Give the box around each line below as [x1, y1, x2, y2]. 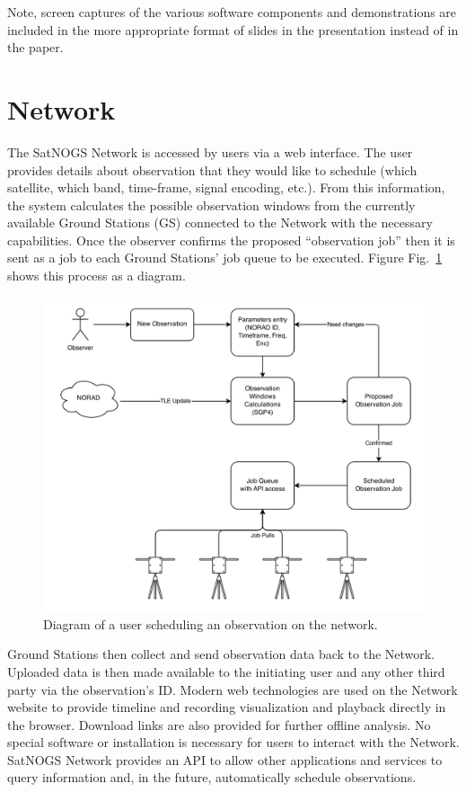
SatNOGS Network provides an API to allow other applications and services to [7, 750, 443, 769]
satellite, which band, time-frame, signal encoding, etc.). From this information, [7, 178, 445, 197]
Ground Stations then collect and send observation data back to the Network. [7, 645, 435, 663]
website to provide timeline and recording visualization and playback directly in [7, 698, 446, 716]
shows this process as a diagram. [7, 266, 186, 285]
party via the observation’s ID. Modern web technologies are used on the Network [7, 680, 458, 699]
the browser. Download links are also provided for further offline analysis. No [7, 715, 431, 734]
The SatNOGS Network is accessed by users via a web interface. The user [7, 142, 413, 161]
